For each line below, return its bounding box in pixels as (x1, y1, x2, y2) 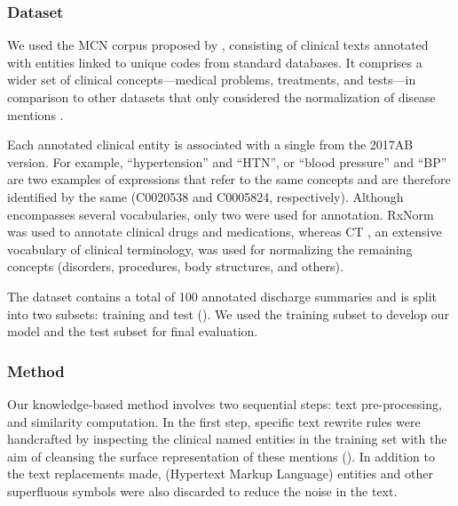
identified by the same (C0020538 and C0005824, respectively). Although (7, 187, 404, 205)
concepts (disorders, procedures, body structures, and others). (7, 257, 343, 276)
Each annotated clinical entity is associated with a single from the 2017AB (7, 135, 414, 154)
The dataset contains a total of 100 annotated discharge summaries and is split (7, 286, 437, 305)
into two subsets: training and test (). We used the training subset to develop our (7, 304, 450, 323)
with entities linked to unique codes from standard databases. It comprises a (7, 52, 422, 71)
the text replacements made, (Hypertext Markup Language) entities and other (7, 464, 434, 483)
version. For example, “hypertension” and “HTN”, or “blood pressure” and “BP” (7, 152, 447, 171)
